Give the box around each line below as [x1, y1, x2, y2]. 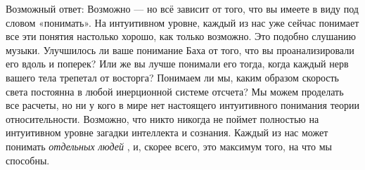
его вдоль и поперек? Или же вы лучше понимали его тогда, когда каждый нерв [6, 56, 349, 71]
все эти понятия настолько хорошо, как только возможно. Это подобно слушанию [6, 29, 356, 44]
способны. [6, 152, 50, 167]
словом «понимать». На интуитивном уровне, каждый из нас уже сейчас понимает [6, 15, 359, 30]
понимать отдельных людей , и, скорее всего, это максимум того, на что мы [6, 138, 332, 153]
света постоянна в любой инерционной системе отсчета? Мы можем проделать [6, 84, 344, 98]
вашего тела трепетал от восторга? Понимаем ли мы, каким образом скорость [6, 70, 339, 84]
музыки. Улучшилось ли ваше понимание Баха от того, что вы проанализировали [6, 42, 354, 57]
